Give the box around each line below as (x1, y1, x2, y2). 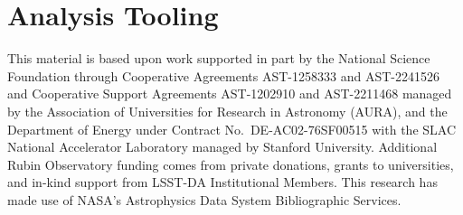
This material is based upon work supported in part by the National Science (7, 49, 430, 68)
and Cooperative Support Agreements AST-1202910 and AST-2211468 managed (7, 84, 452, 103)
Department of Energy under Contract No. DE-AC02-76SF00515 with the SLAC (7, 119, 457, 138)
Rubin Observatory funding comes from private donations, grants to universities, (7, 154, 454, 173)
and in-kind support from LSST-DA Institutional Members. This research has (7, 173, 438, 192)
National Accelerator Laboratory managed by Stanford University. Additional (7, 137, 438, 156)
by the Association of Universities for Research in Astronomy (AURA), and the (7, 101, 448, 120)
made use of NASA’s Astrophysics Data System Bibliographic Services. (7, 190, 402, 209)
